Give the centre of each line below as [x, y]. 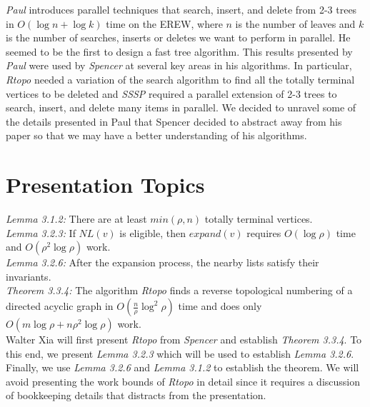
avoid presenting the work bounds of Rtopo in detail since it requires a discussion [183, 381]
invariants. [29, 276]
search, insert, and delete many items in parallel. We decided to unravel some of [181, 107]
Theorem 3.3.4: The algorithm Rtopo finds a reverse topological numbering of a [179, 290]
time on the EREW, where [164, 23]
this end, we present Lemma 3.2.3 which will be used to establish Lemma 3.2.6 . [180, 353]
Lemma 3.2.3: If [41, 232]
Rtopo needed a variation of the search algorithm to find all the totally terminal [180, 79]
